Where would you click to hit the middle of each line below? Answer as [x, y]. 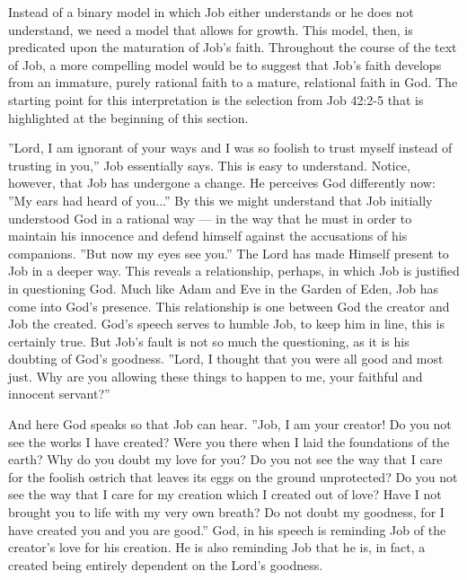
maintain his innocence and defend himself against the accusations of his [208, 236]
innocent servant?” [59, 394]
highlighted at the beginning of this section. [128, 117]
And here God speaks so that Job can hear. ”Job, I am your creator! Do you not [230, 424]
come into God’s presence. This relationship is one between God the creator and [229, 306]
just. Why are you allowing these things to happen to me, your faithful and [216, 376]
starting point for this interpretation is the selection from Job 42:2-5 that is [216, 99]
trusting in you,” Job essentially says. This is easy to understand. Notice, [209, 165]
